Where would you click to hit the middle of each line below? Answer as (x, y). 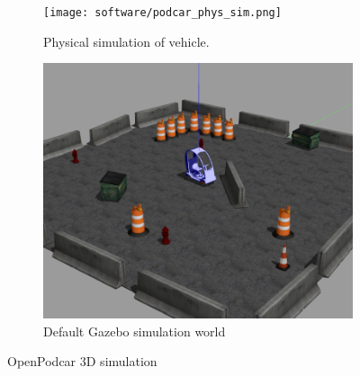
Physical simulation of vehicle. (126, 41)
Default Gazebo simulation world (135, 331)
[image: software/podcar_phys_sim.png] (162, 13)
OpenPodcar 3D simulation (82, 361)
